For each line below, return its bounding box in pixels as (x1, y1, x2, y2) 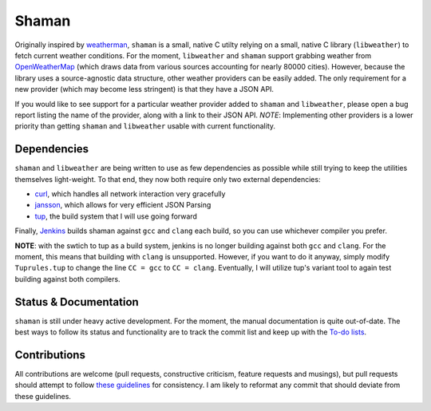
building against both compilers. (14, 274, 121, 283)
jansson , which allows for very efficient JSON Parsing (34, 200, 212, 210)
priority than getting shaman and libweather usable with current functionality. (14, 121, 275, 131)
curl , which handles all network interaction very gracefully (34, 188, 226, 199)
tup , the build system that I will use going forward (34, 211, 197, 221)
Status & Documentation (14, 295, 139, 309)
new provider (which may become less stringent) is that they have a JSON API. (14, 85, 275, 94)
